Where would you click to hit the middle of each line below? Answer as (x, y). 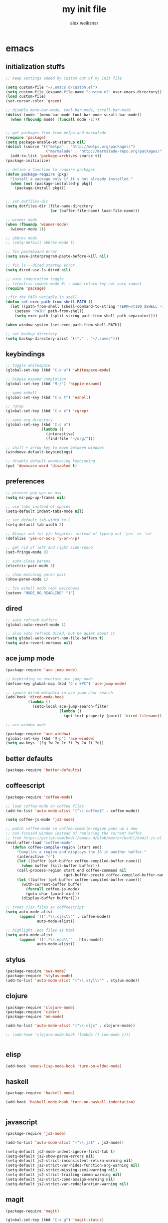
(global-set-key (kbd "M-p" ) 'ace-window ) (50, 738)
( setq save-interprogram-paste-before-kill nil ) (57, 256)
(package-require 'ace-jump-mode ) (42, 670)
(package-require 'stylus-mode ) (39, 976)
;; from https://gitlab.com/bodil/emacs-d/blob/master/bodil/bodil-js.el (84, 838)
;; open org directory (29, 420)
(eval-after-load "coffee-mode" (39, 842)
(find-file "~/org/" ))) (70, 438)
